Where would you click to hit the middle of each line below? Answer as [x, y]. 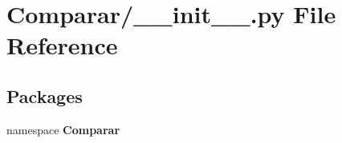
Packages [45, 95]
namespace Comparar [63, 129]
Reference [62, 45]
